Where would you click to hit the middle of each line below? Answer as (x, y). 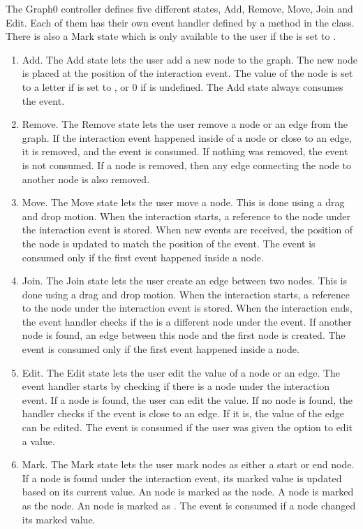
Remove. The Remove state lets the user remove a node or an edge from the (185, 124)
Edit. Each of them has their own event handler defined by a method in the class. (180, 22)
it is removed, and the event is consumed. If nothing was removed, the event (185, 151)
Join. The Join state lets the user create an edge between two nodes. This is (184, 281)
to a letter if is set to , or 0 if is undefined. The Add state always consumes (183, 86)
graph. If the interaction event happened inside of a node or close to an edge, (187, 137)
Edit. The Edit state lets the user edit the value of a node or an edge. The (181, 372)
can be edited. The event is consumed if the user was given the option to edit (187, 427)
